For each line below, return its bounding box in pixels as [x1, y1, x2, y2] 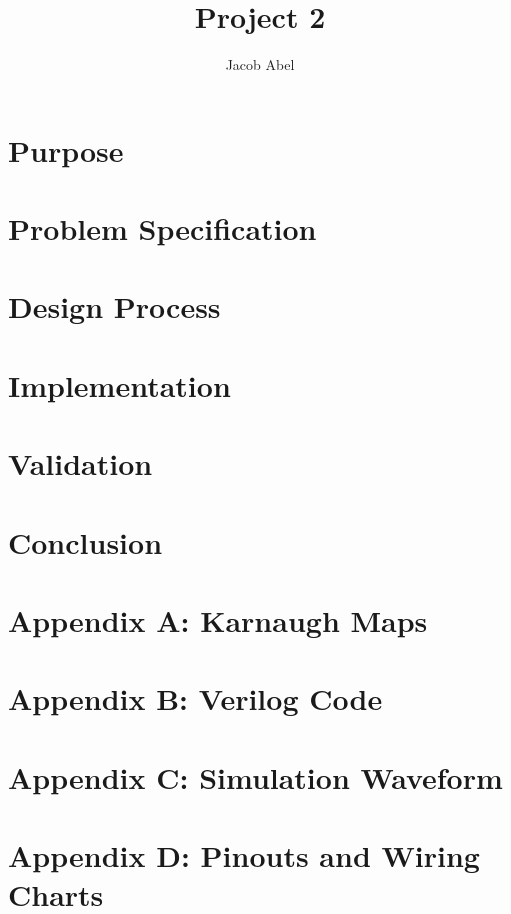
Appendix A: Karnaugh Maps [8, 599, 428, 640]
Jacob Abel [225, 54, 295, 75]
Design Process [8, 286, 221, 327]
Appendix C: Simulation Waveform [8, 756, 503, 797]
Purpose [8, 129, 124, 170]
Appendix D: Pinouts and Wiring [8, 835, 480, 876]
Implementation [8, 364, 231, 405]
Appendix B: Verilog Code [8, 678, 383, 719]
